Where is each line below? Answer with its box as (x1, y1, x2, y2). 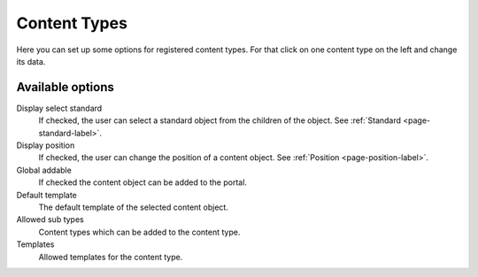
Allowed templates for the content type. (38, 251, 183, 262)
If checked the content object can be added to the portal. (38, 177, 248, 188)
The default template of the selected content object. (38, 202, 229, 212)
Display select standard (16, 103, 103, 113)
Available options (16, 80, 115, 95)
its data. (16, 56, 46, 66)
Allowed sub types (16, 214, 84, 225)
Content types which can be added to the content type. (38, 227, 241, 237)
